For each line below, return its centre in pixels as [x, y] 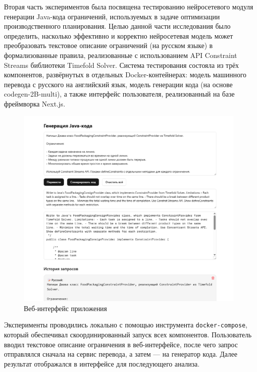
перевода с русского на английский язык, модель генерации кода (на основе [118, 84]
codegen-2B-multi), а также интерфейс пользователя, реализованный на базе [119, 94]
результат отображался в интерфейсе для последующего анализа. [102, 363]
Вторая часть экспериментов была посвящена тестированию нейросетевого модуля [129, 6]
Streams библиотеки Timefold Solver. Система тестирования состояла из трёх [122, 65]
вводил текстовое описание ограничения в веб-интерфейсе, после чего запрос [121, 344]
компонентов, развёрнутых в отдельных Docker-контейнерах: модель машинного [125, 75]
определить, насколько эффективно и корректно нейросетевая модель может [119, 35]
